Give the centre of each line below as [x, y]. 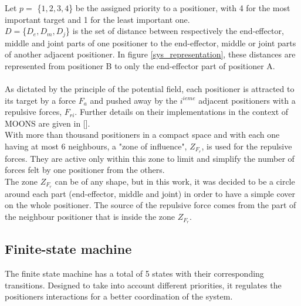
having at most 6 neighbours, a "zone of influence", [96, 146]
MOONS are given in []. [48, 123]
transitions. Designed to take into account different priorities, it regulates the [143, 285]
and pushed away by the [134, 100]
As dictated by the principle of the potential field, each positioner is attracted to [150, 89]
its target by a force [40, 100]
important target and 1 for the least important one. [97, 19]
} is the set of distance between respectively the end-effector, [175, 31]
